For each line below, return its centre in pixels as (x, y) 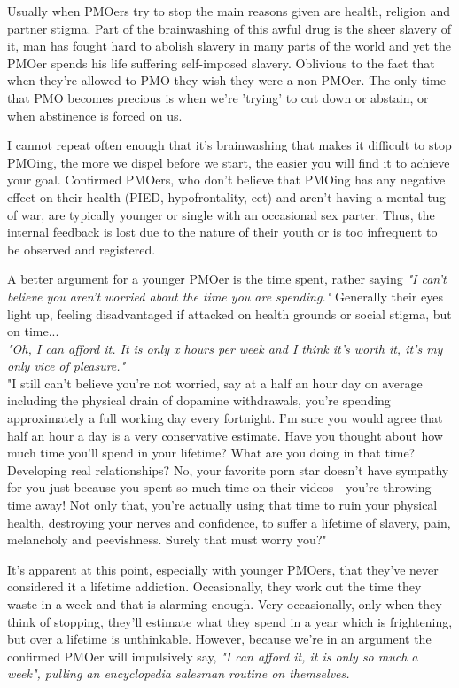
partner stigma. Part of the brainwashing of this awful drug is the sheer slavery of (229, 28)
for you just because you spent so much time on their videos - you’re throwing (219, 487)
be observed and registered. (82, 249)
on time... (33, 331)
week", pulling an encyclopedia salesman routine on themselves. (179, 673)
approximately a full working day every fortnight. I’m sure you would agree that (225, 418)
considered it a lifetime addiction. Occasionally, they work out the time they (214, 586)
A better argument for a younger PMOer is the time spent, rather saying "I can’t (227, 279)
